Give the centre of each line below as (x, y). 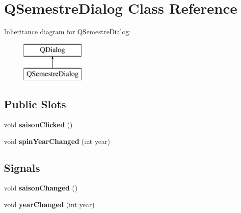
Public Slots (35, 104)
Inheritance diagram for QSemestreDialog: (67, 32)
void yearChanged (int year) (49, 204)
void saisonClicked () (38, 125)
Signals (22, 167)
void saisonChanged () (41, 188)
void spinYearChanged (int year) (57, 141)
